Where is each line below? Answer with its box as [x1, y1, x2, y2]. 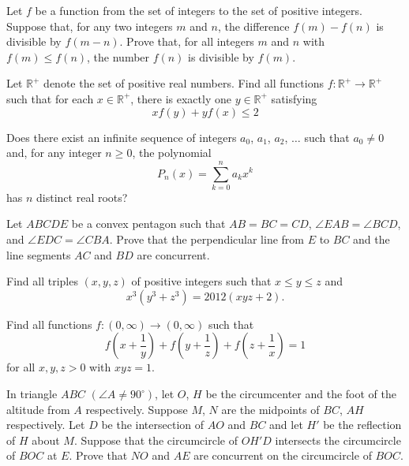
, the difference [217, 17, 290, 34]
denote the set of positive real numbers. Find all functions [43, 75, 324, 91]
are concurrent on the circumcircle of [193, 447, 372, 464]
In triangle [6, 386, 58, 402]
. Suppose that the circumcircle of [73, 431, 238, 448]
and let [269, 416, 303, 433]
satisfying [271, 90, 317, 106]
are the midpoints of [221, 401, 320, 417]
